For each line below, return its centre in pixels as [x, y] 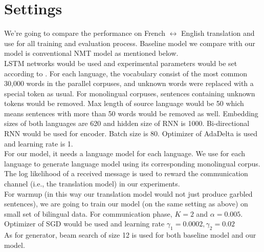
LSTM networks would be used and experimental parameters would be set [121, 63]
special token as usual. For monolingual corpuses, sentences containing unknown [130, 93]
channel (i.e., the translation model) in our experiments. [92, 184]
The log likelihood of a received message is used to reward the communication [126, 173]
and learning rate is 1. [39, 143]
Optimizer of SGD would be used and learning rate [84, 224]
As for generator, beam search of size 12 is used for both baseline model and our [130, 235]
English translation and [218, 33]
